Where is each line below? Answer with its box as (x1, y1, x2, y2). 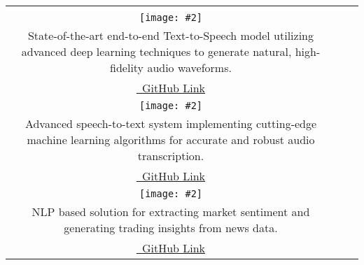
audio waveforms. (147, 59, 232, 76)
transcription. (137, 148, 204, 164)
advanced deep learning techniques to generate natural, (21, 43, 292, 59)
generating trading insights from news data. (64, 220, 278, 236)
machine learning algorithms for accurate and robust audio (27, 131, 315, 148)
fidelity (110, 59, 144, 76)
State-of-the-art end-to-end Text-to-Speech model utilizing (27, 27, 314, 43)
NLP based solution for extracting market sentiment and (31, 203, 310, 220)
